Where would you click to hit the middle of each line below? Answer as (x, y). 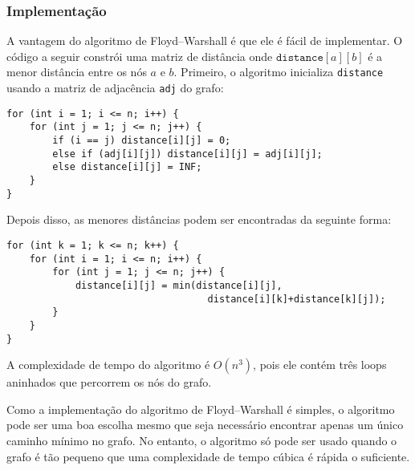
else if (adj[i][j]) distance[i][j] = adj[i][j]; (187, 154)
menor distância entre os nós (77, 72)
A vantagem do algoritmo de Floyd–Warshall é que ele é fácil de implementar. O (205, 41)
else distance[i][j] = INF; (127, 167)
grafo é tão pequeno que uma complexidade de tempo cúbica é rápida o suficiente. (208, 456)
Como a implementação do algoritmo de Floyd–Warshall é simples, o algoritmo (201, 409)
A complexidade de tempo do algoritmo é (108, 365)
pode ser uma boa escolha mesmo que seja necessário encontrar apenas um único (205, 425)
